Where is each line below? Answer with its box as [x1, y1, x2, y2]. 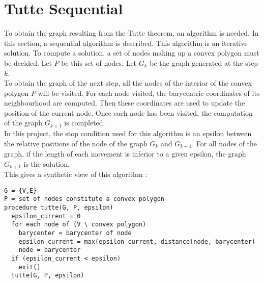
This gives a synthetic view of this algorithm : [4, 169, 148, 179]
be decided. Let [4, 57, 52, 68]
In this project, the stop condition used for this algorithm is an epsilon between [4, 127, 252, 138]
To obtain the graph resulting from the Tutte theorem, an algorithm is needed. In [4, 28, 259, 38]
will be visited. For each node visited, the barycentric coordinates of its [38, 87, 260, 98]
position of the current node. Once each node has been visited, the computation [4, 107, 253, 118]
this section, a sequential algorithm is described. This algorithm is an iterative [4, 37, 248, 48]
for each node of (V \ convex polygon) [11, 221, 146, 228]
